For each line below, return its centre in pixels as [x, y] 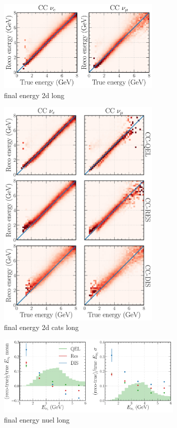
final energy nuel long [37, 419]
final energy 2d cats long [41, 327]
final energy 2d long [34, 95]
